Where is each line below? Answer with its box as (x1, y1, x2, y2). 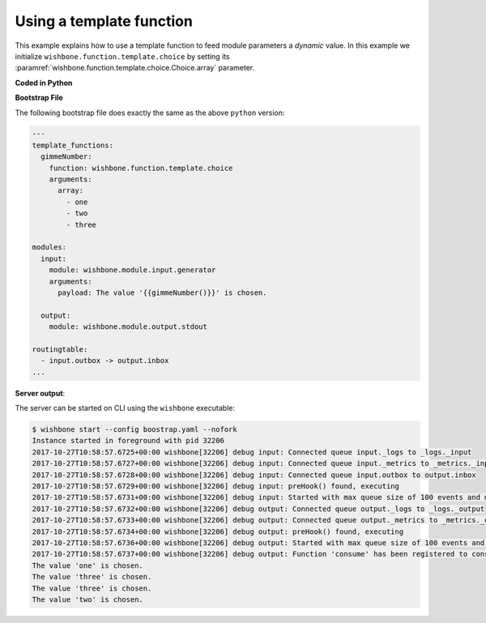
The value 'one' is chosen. (32, 561, 143, 570)
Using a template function (15, 12, 194, 30)
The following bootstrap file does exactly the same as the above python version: (15, 108, 285, 117)
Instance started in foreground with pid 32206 (32, 436, 224, 446)
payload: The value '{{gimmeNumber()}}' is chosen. (58, 288, 267, 297)
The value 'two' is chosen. (32, 595, 143, 604)
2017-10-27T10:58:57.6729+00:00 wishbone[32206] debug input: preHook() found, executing (32, 482, 400, 490)
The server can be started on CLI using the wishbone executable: (15, 403, 235, 413)
